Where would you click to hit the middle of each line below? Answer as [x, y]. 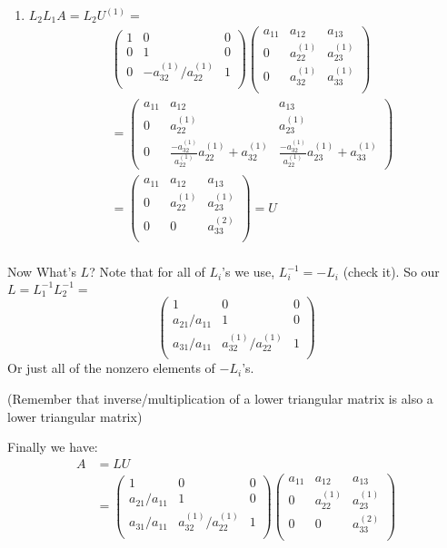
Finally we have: [53, 447]
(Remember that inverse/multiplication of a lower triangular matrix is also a [220, 398]
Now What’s [42, 272]
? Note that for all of [147, 272]
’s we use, [248, 272]
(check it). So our [391, 272]
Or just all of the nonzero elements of [111, 368]
